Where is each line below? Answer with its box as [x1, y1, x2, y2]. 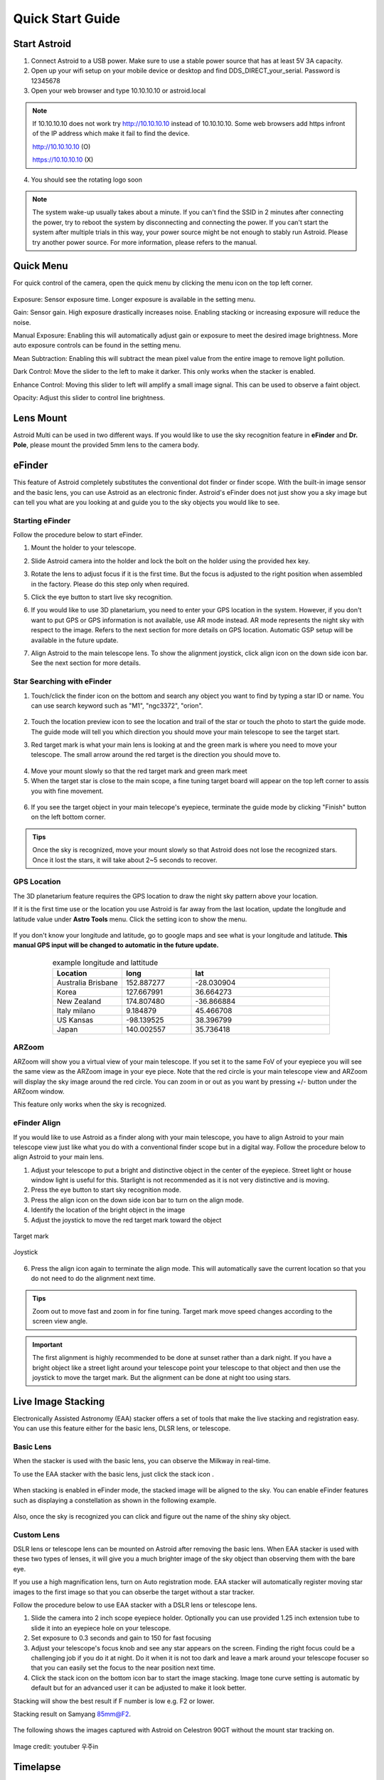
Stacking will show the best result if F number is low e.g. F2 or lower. [13, 1697, 215, 1705]
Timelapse [13, 1761, 61, 1773]
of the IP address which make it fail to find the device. [32, 129, 190, 138]
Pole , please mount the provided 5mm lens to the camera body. [13, 441, 200, 449]
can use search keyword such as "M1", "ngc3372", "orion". [31, 701, 203, 710]
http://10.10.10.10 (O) [32, 142, 91, 151]
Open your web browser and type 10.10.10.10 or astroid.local [31, 86, 206, 95]
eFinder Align [13, 1118, 61, 1128]
